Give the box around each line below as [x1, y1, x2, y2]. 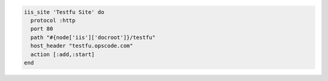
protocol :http [30, 17, 76, 24]
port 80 [30, 25, 53, 33]
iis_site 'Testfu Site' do [24, 8, 104, 15]
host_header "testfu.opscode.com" [30, 42, 134, 50]
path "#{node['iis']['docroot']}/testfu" [30, 34, 156, 40]
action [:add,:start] [30, 51, 95, 57]
